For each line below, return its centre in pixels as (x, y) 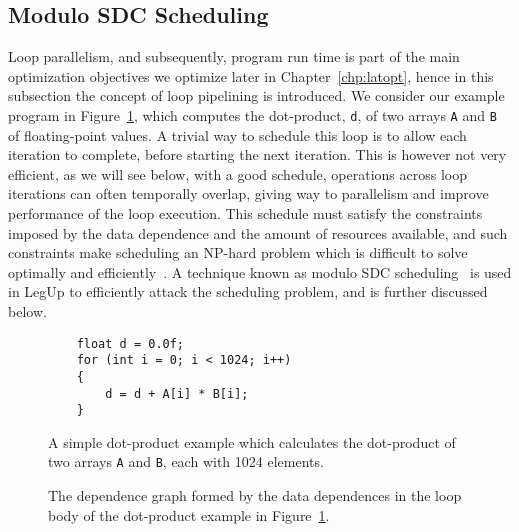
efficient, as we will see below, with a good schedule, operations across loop (237, 173)
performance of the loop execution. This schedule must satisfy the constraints (245, 213)
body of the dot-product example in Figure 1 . (189, 514)
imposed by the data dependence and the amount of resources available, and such (258, 232)
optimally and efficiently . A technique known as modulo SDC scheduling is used (260, 271)
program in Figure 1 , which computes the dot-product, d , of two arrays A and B (252, 114)
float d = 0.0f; (130, 343)
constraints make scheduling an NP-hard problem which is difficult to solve (238, 252)
